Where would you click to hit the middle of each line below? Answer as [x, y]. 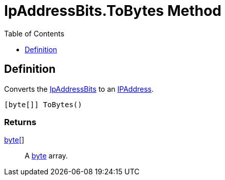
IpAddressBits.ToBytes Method [113, 11]
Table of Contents [34, 33]
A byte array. [46, 156]
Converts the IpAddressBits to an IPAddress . [79, 89]
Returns [20, 122]
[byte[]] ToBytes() [43, 104]
